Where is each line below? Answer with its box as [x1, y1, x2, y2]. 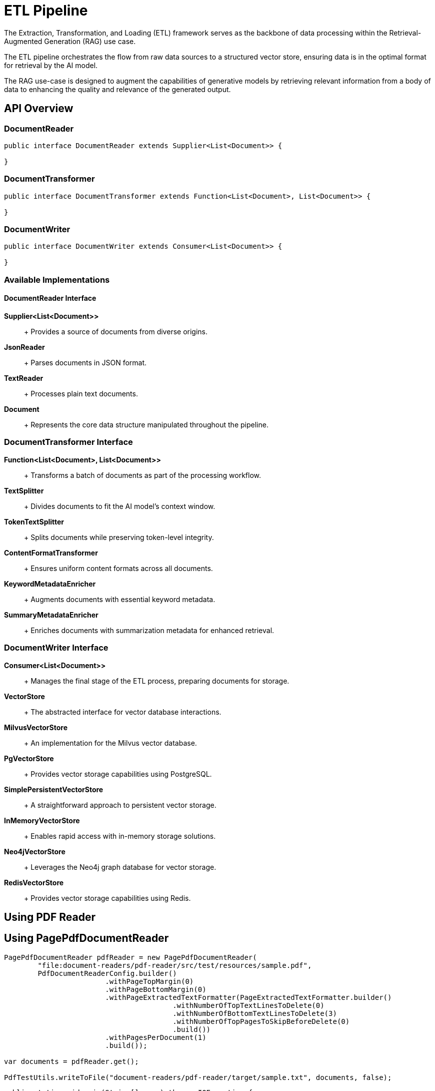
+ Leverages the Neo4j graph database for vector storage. [24, 862, 216, 871]
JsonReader [4, 343, 45, 352]
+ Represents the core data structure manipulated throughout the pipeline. [24, 420, 268, 429]
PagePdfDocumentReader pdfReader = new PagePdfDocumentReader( [4, 953, 257, 961]
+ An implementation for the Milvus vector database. [24, 738, 197, 747]
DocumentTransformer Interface [4, 437, 133, 447]
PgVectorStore [4, 754, 54, 763]
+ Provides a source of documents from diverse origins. [24, 327, 208, 336]
